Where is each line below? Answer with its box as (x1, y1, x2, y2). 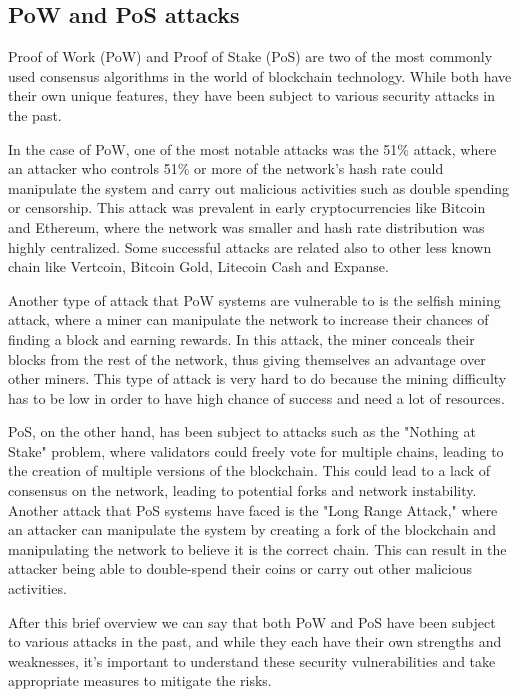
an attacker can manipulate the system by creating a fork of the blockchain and (8, 519, 496, 540)
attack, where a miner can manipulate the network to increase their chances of (8, 309, 489, 330)
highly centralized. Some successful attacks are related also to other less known (8, 236, 492, 257)
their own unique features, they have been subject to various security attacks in (8, 85, 496, 106)
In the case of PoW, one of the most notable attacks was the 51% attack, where (8, 138, 497, 159)
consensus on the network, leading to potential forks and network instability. (8, 480, 477, 501)
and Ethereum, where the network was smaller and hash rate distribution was (8, 216, 485, 237)
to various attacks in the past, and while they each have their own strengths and (8, 631, 502, 652)
